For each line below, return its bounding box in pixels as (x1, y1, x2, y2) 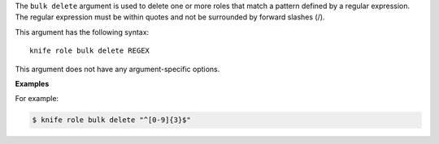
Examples (15, 78, 50, 88)
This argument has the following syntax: (15, 27, 150, 36)
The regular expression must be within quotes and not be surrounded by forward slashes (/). (15, 12, 325, 22)
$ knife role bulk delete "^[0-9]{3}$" (32, 116, 191, 125)
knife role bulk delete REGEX (29, 46, 150, 56)
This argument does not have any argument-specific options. (15, 64, 220, 74)
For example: (15, 94, 59, 104)
